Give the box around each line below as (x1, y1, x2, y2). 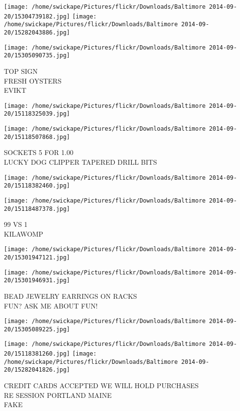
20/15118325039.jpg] (4, 110, 70, 118)
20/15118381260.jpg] (4, 350, 70, 358)
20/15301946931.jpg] (4, 277, 70, 284)
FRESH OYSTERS (4, 75, 62, 86)
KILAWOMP (4, 228, 43, 239)
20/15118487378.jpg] (4, 205, 70, 212)
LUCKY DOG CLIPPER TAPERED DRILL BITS (4, 156, 157, 167)
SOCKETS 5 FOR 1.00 (4, 147, 73, 157)
